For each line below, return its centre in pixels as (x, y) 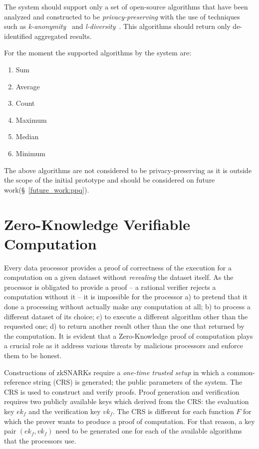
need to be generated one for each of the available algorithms (149, 431)
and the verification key (65, 411)
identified (18, 36)
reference (18, 382)
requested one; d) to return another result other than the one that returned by (124, 326)
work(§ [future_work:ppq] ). (47, 189)
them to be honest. (33, 355)
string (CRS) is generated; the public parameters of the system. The (138, 382)
